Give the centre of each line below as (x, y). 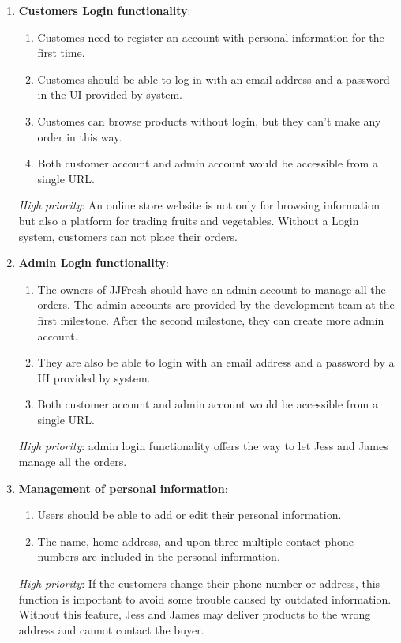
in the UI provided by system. (110, 94)
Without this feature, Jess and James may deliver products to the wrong (195, 614)
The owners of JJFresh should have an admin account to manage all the (212, 289)
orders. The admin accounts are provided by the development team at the (216, 305)
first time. (61, 53)
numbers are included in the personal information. (159, 557)
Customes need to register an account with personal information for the (211, 37)
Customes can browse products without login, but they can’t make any (209, 120)
